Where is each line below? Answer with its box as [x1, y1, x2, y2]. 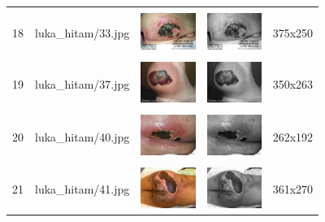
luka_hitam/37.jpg [35, 75, 130, 92]
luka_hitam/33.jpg [35, 24, 130, 41]
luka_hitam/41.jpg [35, 181, 130, 198]
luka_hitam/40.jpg [35, 128, 130, 145]
